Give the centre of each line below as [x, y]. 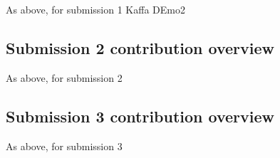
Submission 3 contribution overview [140, 116]
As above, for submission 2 [64, 77]
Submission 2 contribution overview [140, 47]
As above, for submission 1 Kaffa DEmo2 [95, 9]
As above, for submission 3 [64, 146]
